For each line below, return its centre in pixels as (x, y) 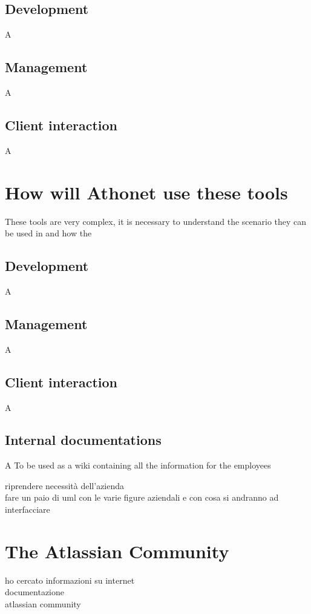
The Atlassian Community (117, 551)
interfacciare (28, 509)
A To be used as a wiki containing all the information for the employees (138, 465)
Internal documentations (83, 440)
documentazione (34, 592)
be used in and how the (48, 233)
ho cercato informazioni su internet (70, 580)
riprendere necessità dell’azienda (65, 485)
